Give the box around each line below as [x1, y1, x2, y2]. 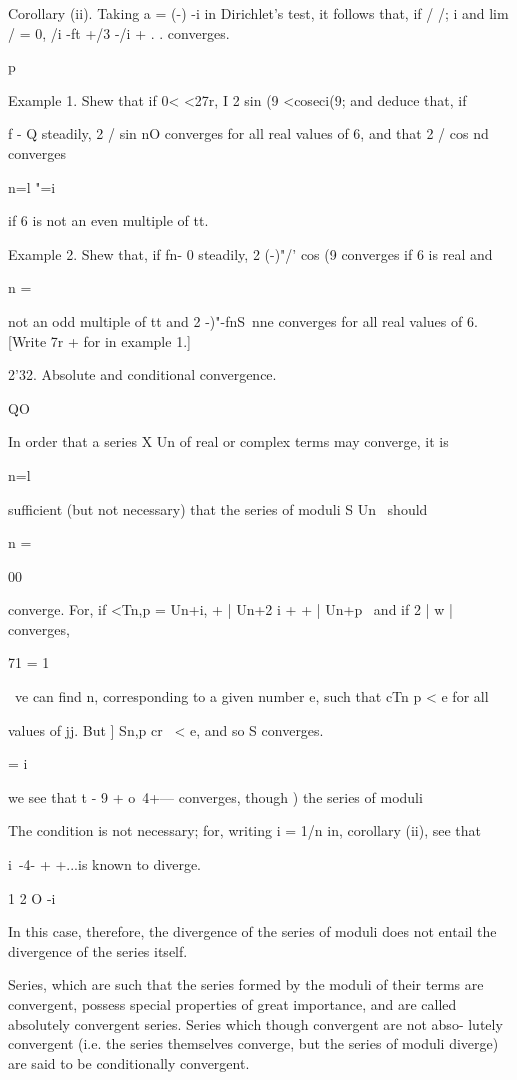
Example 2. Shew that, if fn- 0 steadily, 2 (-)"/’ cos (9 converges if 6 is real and [8, 243, 493, 264]
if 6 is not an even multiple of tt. [8, 210, 209, 231]
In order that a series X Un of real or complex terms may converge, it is [8, 431, 449, 452]
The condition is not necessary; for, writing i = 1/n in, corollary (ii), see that [8, 820, 482, 841]
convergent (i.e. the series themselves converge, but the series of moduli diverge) [8, 1033, 499, 1054]
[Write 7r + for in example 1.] [8, 330, 191, 351]
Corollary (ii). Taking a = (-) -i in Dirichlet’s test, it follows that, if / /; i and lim [8, 3, 509, 23]
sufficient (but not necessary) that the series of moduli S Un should [8, 498, 428, 519]
